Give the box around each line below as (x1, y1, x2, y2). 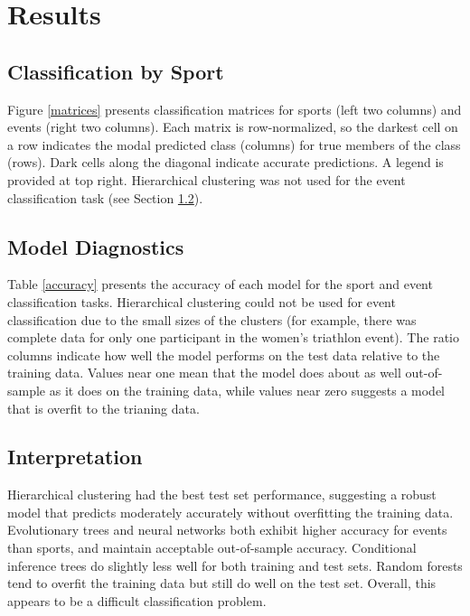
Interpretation (7, 443, 143, 471)
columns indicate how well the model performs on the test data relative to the (7, 345, 440, 364)
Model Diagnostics (7, 232, 184, 260)
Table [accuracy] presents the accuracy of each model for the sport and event (7, 275, 433, 294)
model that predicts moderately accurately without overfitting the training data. (7, 502, 454, 521)
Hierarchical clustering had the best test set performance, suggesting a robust (7, 485, 437, 504)
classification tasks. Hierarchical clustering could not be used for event (7, 292, 396, 311)
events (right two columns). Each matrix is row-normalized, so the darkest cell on (7, 117, 458, 136)
